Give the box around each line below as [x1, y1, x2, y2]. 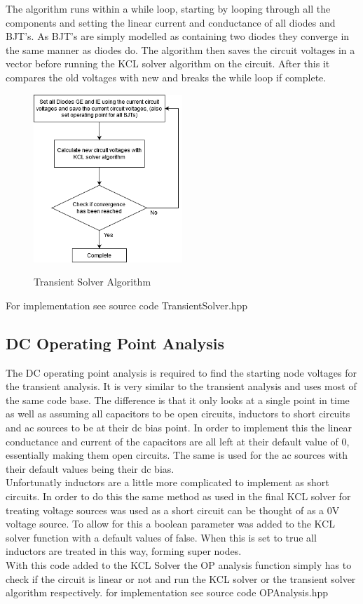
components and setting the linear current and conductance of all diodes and [6, 15, 336, 29]
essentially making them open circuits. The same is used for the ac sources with [6, 448, 348, 462]
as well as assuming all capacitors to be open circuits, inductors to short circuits [6, 406, 350, 421]
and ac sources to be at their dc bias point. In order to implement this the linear [6, 420, 352, 434]
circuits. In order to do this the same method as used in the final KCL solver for [6, 488, 351, 503]
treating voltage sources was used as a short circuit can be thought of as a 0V [6, 502, 340, 517]
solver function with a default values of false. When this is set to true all [6, 530, 317, 544]
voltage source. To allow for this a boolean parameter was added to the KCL [6, 516, 335, 531]
